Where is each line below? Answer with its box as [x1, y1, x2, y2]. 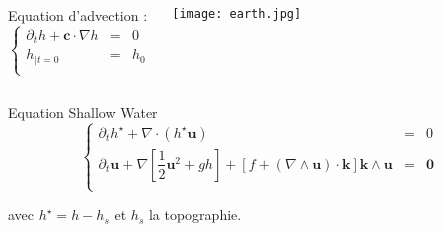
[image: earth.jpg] [172, 7, 302, 21]
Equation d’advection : [8, 5, 148, 25]
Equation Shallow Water [8, 102, 158, 123]
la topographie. [148, 204, 242, 225]
